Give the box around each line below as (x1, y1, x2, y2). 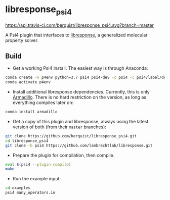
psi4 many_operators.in (5, 190, 56, 195)
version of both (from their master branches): (12, 124, 106, 130)
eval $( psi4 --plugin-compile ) (5, 162, 71, 167)
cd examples (5, 185, 30, 190)
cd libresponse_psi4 (5, 138, 49, 143)
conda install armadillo (5, 110, 58, 115)
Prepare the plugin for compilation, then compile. (12, 152, 115, 158)
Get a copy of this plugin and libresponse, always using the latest (12, 118, 149, 124)
